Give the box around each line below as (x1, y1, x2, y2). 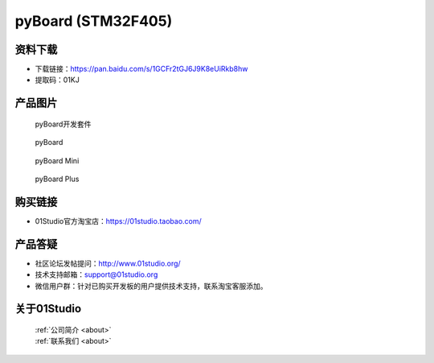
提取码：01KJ (35, 75, 80, 85)
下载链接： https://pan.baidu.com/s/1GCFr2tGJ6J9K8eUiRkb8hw (35, 64, 248, 74)
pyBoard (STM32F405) (14, 12, 173, 30)
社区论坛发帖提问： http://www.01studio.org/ (35, 258, 181, 268)
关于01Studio (14, 302, 82, 316)
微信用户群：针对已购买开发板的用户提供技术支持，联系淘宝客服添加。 (35, 281, 268, 291)
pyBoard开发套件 (35, 119, 92, 129)
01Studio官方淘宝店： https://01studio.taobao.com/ (35, 216, 203, 225)
